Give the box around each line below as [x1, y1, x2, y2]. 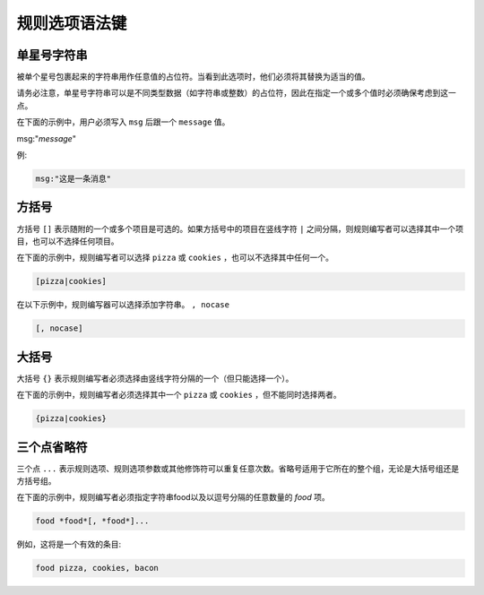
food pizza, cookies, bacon [35, 563, 159, 573]
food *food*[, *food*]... [35, 516, 150, 526]
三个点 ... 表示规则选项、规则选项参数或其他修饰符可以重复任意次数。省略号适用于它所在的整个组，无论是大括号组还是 [16, 462, 460, 474]
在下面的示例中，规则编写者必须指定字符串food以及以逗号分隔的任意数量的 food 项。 [16, 492, 331, 503]
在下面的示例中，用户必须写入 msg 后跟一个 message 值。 [16, 116, 230, 127]
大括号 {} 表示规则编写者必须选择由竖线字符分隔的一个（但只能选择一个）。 [16, 373, 294, 384]
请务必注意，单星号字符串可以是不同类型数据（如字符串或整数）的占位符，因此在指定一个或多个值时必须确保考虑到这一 [16, 88, 456, 99]
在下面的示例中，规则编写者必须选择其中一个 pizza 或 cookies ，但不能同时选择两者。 [16, 390, 341, 401]
